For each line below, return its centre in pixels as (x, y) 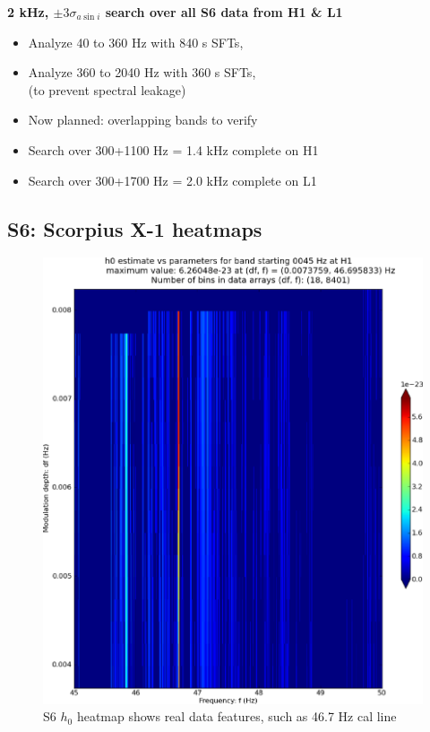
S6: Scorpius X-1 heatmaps (135, 228)
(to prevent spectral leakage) (107, 89)
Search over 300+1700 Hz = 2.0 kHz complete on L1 (172, 180)
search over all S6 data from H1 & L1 (224, 12)
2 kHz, (28, 12)
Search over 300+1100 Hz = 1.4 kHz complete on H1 (173, 149)
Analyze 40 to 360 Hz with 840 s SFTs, (136, 42)
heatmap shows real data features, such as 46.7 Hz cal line (236, 716)
